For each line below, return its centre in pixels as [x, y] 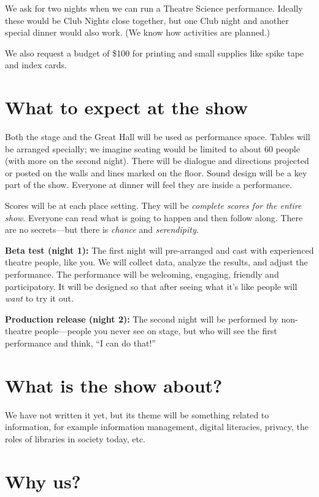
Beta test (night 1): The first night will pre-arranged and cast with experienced [159, 250]
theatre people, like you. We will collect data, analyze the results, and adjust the [156, 262]
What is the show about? [114, 385]
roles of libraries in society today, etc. [75, 438]
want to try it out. [39, 298]
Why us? [43, 481]
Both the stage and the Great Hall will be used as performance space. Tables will [158, 137]
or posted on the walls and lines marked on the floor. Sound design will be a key [156, 172]
